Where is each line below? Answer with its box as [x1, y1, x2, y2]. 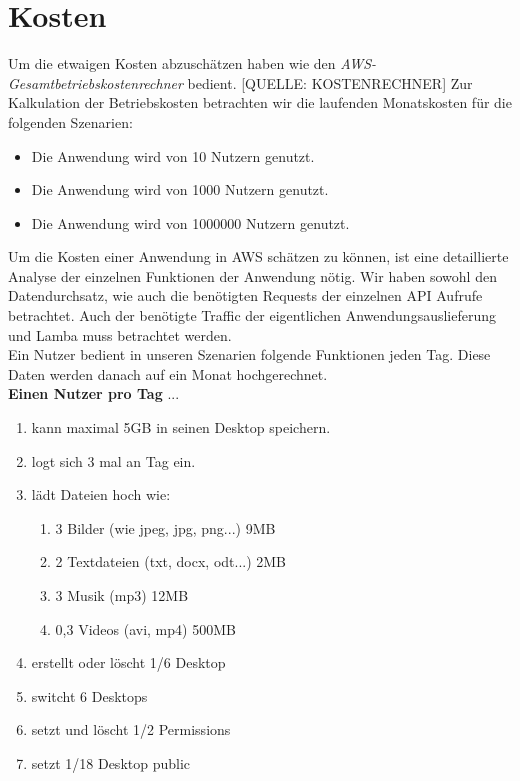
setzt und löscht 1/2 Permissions [31, 719, 231, 740]
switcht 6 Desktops [31, 685, 148, 706]
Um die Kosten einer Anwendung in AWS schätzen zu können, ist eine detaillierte [8, 246, 509, 267]
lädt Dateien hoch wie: [31, 484, 171, 505]
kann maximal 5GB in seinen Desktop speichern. [31, 417, 331, 438]
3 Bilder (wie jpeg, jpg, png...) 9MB [55, 517, 276, 538]
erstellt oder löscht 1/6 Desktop [31, 652, 226, 673]
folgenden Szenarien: [8, 111, 133, 132]
